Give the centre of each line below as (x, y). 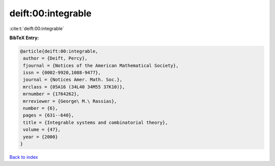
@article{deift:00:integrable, (59, 51)
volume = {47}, (42, 130)
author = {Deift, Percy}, (55, 58)
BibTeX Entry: (24, 38)
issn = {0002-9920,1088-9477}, (62, 73)
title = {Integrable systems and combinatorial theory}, (95, 122)
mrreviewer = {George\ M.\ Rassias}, (70, 101)
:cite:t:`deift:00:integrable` (37, 29)
